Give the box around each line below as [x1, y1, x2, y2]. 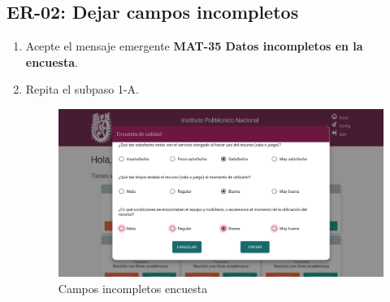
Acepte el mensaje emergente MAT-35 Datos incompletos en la [25, 37, 363, 55]
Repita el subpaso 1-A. [25, 81, 139, 98]
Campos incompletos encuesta [58, 279, 208, 296]
